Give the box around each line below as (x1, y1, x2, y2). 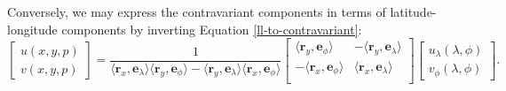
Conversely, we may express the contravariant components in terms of (7, 3, 386, 20)
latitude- (390, 3, 437, 20)
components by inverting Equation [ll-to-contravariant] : (61, 19, 362, 38)
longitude (7, 19, 58, 38)
